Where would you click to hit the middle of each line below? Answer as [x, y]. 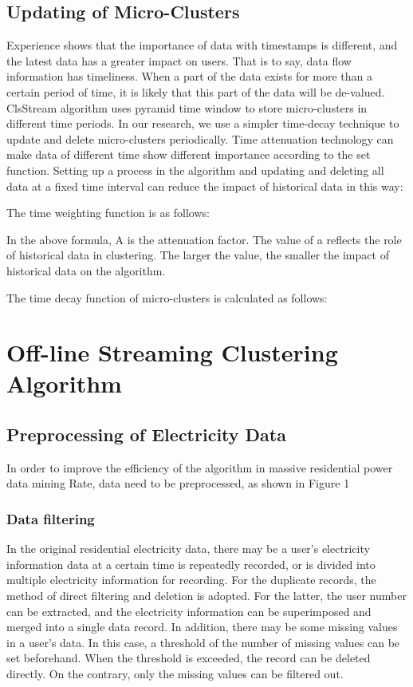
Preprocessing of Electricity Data [146, 434]
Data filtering [51, 518]
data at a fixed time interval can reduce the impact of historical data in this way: [205, 186]
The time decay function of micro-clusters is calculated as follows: [167, 297]
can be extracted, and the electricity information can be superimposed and [189, 611]
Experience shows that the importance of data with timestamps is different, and [202, 45]
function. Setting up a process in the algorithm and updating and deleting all [195, 170]
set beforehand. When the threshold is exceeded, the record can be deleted [189, 658]
